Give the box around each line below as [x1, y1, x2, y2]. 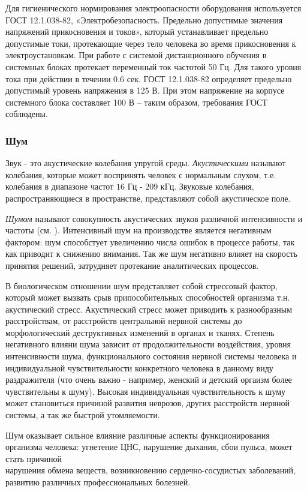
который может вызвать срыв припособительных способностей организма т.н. [5, 291, 290, 304]
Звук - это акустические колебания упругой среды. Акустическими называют [5, 157, 286, 169]
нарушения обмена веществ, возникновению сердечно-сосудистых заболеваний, [5, 464, 296, 476]
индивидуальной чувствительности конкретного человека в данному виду [5, 361, 273, 374]
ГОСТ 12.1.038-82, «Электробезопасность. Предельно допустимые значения [5, 13, 283, 26]
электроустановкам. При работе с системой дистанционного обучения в [5, 49, 267, 61]
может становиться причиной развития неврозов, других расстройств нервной [5, 397, 290, 409]
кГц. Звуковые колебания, [160, 180, 254, 193]
